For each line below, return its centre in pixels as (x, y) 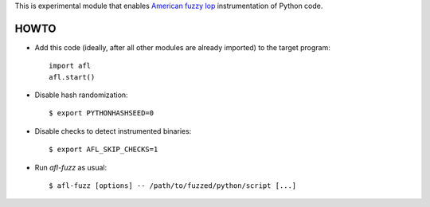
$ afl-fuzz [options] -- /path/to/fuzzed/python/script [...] (173, 186)
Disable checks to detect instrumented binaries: (113, 131)
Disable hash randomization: (81, 95)
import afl (70, 66)
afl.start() (72, 77)
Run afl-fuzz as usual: (71, 167)
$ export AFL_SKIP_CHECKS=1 (104, 150)
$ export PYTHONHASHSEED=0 (102, 113)
